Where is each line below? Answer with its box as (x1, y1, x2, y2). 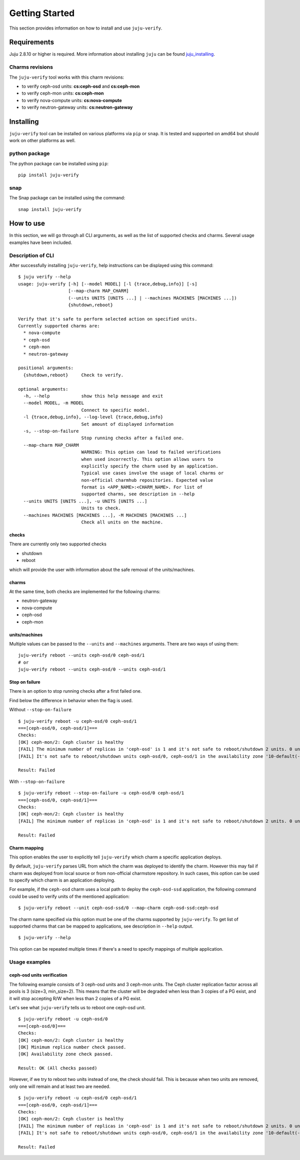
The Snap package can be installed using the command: (9, 195, 125, 201)
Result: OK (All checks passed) (18, 1065, 97, 1071)
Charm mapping (9, 844, 44, 851)
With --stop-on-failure (9, 778, 65, 784)
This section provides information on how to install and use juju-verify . (9, 25, 162, 31)
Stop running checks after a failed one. (81, 435, 184, 441)
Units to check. (81, 505, 121, 511)
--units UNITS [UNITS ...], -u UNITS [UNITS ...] (23, 498, 147, 504)
